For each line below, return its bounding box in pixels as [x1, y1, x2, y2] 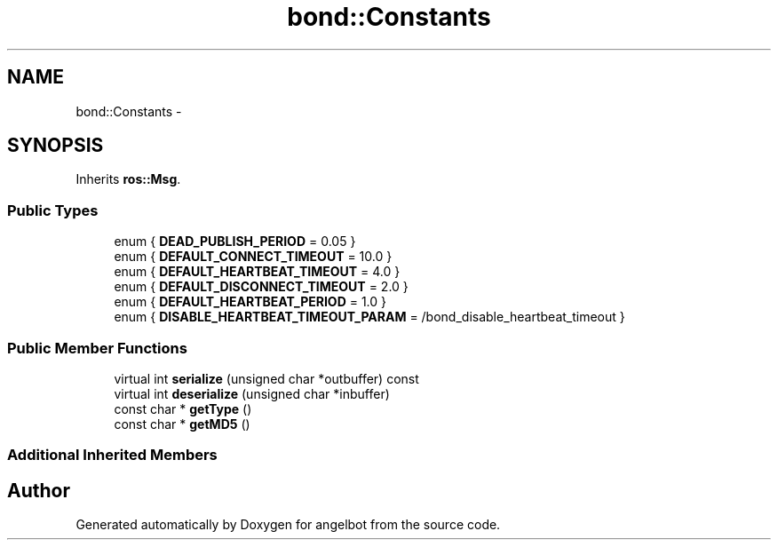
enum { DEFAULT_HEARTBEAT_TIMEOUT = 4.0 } [114, 264, 401, 280]
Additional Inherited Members [7, 446, 218, 464]
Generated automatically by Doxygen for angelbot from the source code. [75, 517, 501, 533]
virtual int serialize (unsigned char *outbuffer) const [114, 370, 419, 386]
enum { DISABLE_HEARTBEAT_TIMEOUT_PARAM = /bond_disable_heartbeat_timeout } [114, 309, 625, 325]
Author [7, 479, 70, 502]
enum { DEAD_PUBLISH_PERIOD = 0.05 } [114, 234, 356, 250]
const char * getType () [114, 400, 252, 416]
